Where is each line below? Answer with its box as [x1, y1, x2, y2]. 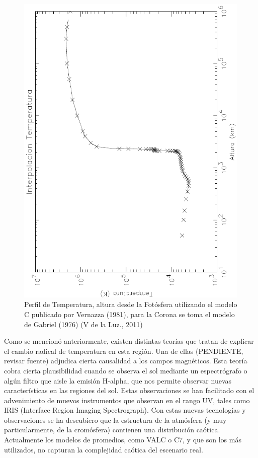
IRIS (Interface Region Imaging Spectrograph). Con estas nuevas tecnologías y [4, 405, 246, 415]
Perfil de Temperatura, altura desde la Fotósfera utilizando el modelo [24, 299, 237, 310]
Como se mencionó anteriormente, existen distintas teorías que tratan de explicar [4, 336, 254, 346]
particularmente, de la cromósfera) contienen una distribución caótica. [4, 424, 220, 435]
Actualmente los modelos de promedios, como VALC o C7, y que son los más [4, 434, 241, 445]
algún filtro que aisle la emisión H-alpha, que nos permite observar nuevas [4, 375, 232, 386]
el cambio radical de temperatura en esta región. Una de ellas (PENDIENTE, [4, 345, 243, 356]
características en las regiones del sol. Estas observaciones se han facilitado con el [4, 385, 254, 396]
